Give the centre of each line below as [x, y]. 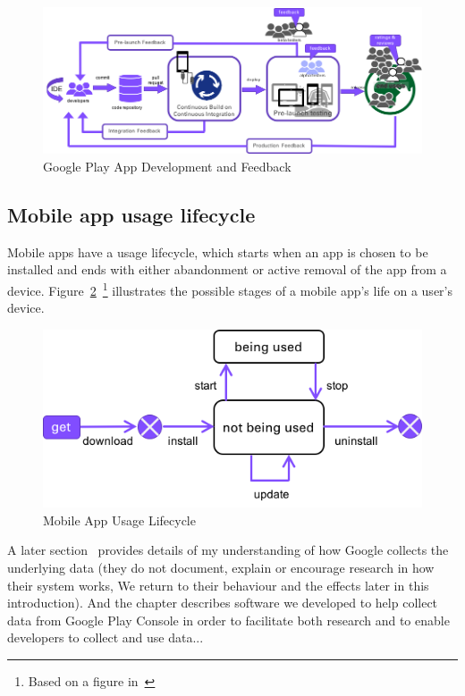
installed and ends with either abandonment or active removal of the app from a [227, 269]
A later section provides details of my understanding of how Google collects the [228, 550]
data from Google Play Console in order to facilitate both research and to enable [228, 620]
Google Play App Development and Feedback [167, 166]
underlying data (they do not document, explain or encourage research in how [221, 567]
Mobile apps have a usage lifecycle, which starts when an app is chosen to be [218, 252]
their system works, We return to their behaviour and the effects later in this [218, 585]
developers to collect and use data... [106, 637]
